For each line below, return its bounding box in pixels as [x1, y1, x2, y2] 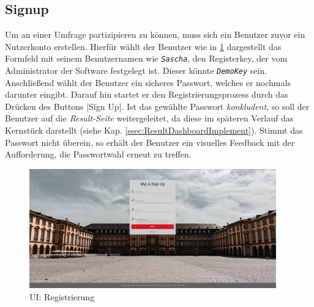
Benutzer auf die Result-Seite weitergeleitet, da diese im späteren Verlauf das [5, 112, 294, 125]
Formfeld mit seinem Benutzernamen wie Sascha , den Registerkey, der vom [5, 52, 288, 65]
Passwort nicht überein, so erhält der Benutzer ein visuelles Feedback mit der [5, 135, 295, 148]
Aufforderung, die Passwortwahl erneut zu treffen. [5, 148, 192, 161]
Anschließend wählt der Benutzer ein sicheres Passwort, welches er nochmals [5, 76, 291, 88]
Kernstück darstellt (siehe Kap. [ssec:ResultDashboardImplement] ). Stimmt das [5, 124, 303, 137]
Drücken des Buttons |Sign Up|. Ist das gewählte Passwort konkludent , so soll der [5, 99, 310, 112]
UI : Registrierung [29, 290, 95, 303]
